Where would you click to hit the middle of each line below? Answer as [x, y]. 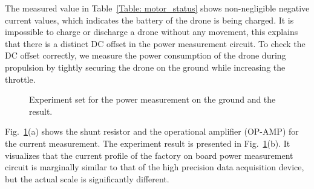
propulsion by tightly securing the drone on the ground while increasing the [145, 67]
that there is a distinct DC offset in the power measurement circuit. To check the [155, 43]
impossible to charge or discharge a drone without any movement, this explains [152, 32]
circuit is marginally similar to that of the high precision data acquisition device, [155, 167]
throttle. [20, 79]
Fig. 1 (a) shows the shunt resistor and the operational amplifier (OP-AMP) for [152, 131]
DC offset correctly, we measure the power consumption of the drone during [146, 55]
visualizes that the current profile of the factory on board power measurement [149, 155]
